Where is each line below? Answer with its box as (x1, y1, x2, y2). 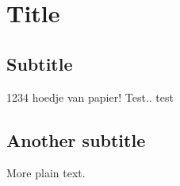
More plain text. (6, 165, 86, 181)
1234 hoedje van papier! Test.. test (6, 88, 174, 105)
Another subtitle (6, 127, 146, 152)
